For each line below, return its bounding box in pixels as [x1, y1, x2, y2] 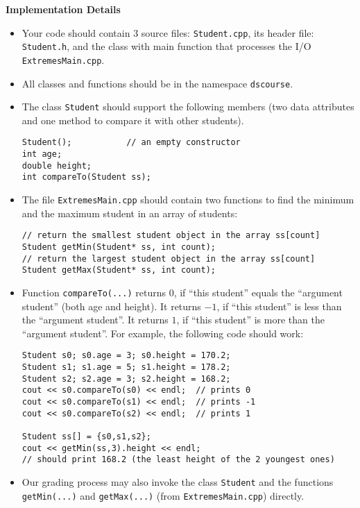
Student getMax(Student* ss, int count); [22, 265, 216, 276]
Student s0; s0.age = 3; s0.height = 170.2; [22, 350, 231, 361]
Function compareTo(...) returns [22, 285, 166, 299]
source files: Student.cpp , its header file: [141, 25, 314, 40]
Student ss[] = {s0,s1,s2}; [22, 432, 151, 441]
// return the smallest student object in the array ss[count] [22, 230, 320, 241]
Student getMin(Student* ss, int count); [22, 242, 216, 252]
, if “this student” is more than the [176, 312, 325, 327]
